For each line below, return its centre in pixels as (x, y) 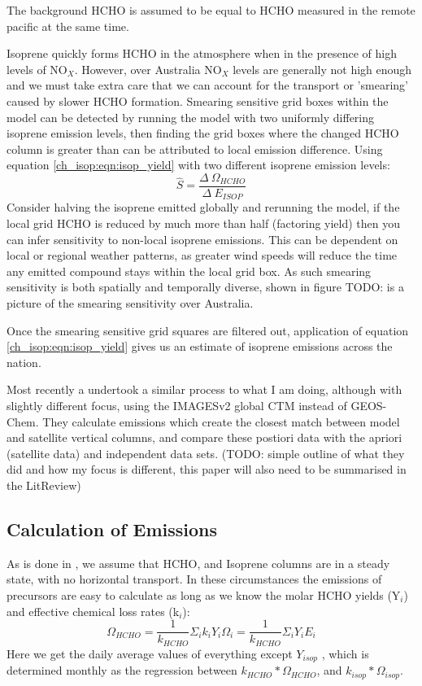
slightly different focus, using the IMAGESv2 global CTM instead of (177, 405)
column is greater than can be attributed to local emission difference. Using (195, 149)
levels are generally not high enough (322, 69)
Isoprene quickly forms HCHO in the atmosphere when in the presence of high (202, 53)
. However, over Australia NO (148, 69)
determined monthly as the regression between (122, 670)
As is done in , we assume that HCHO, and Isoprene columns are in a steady (198, 563)
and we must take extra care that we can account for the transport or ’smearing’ (207, 85)
